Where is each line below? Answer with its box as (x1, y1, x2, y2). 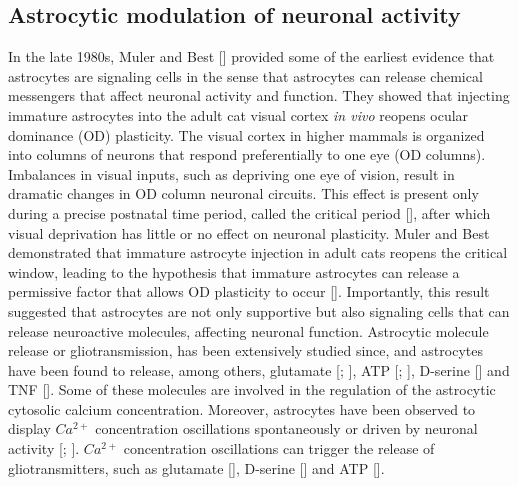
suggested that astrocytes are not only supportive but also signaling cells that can (8, 300, 510, 321)
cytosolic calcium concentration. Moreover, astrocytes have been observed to (8, 398, 476, 419)
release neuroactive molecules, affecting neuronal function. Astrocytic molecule (8, 320, 489, 341)
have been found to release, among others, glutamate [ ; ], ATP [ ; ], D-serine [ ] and (8, 359, 510, 380)
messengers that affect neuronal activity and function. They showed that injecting (8, 85, 510, 106)
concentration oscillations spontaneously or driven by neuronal (95, 418, 478, 439)
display (8, 418, 51, 439)
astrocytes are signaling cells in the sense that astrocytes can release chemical (8, 65, 483, 86)
